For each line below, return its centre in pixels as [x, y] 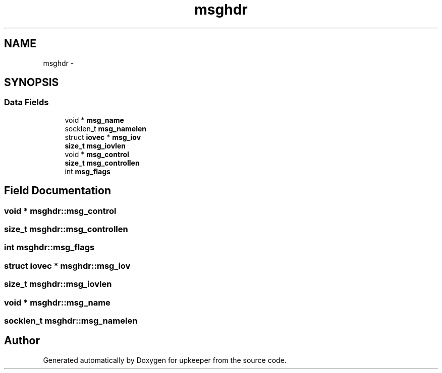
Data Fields [26, 102]
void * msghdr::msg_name [57, 302]
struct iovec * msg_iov [103, 137]
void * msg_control [97, 154]
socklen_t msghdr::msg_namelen [71, 320]
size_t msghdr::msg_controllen [66, 229]
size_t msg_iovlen [95, 145]
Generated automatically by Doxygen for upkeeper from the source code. [165, 360]
